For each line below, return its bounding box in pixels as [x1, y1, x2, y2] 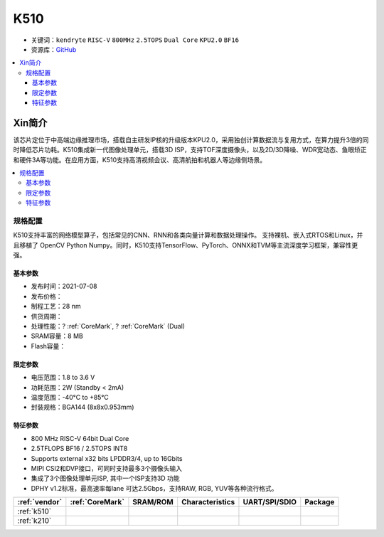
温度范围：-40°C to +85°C [31, 393, 110, 401]
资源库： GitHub [31, 45, 77, 53]
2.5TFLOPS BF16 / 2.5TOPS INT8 [31, 445, 128, 453]
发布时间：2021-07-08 [31, 282, 97, 291]
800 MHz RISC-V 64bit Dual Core [31, 434, 129, 442]
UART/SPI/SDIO [242, 497, 297, 507]
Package [304, 497, 335, 507]
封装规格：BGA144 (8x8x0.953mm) [31, 403, 134, 412]
